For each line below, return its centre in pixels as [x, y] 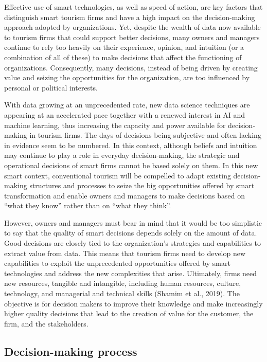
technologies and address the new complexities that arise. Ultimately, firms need [130, 273]
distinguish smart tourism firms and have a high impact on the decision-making [130, 17]
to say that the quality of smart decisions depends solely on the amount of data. [131, 233]
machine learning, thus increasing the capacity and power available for [115, 125]
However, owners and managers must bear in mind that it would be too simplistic [133, 222]
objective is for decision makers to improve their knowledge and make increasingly [133, 303]
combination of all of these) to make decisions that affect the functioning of [123, 57]
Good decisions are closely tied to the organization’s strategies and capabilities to [132, 243]
